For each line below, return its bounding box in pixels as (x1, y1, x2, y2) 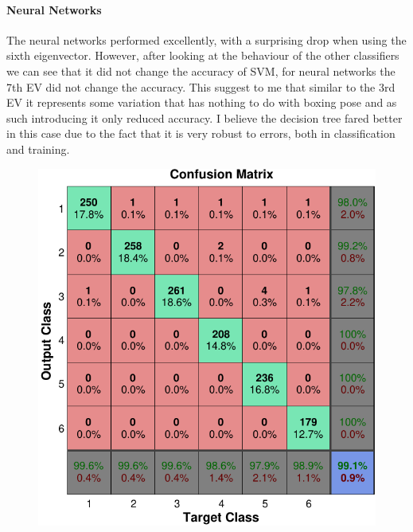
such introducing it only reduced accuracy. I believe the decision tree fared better (6, 109, 403, 126)
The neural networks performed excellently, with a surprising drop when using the (6, 31, 407, 48)
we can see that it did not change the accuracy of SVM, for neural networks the (6, 62, 395, 79)
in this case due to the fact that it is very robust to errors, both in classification (6, 125, 395, 142)
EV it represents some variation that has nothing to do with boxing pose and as (6, 94, 397, 111)
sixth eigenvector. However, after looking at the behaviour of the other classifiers (6, 47, 399, 64)
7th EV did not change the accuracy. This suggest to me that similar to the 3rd (6, 78, 395, 95)
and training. (6, 140, 70, 157)
